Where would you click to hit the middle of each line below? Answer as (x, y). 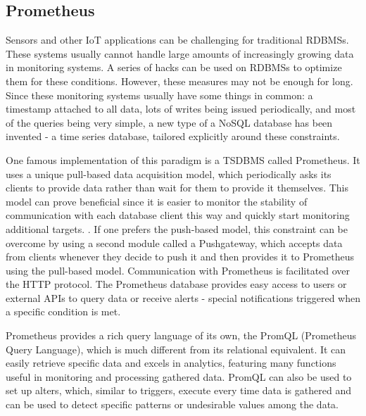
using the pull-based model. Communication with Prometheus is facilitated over (178, 270)
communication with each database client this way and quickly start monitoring (178, 215)
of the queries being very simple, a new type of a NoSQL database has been (169, 122)
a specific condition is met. (63, 311)
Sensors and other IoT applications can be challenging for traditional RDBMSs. (177, 40)
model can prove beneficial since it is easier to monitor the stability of (157, 201)
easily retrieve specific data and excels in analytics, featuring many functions (171, 363)
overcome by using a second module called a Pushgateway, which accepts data (174, 242)
